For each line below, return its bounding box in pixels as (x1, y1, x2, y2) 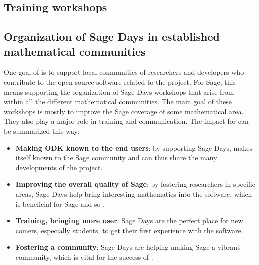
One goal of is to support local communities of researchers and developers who (4, 67, 244, 77)
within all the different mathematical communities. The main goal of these (4, 96, 232, 107)
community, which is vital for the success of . (15, 251, 153, 262)
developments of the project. (15, 162, 103, 172)
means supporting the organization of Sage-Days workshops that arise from (4, 86, 234, 97)
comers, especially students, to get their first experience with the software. (15, 225, 243, 235)
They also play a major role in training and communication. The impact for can (4, 116, 249, 126)
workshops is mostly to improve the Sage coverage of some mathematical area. (4, 106, 244, 116)
